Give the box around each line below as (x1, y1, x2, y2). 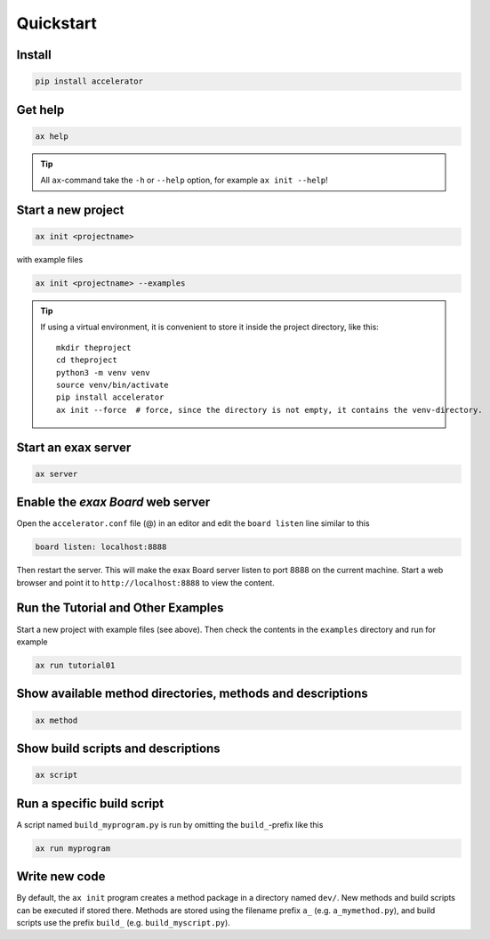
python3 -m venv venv (56, 368, 150, 377)
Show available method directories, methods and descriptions (16, 686, 368, 701)
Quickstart (16, 13, 98, 33)
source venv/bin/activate (56, 380, 169, 391)
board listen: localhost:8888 (35, 542, 167, 552)
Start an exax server (16, 440, 132, 455)
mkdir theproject (56, 343, 132, 352)
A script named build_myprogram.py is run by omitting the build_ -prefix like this (16, 819, 324, 830)
